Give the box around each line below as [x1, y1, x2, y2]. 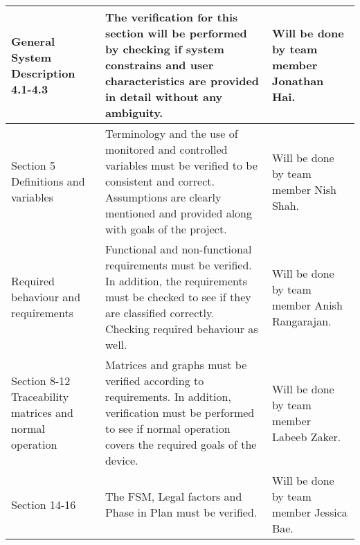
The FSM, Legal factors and [105, 488, 242, 504]
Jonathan [271, 73, 324, 89]
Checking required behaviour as [105, 321, 258, 337]
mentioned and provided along [105, 205, 253, 221]
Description [11, 64, 75, 81]
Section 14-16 [11, 496, 76, 512]
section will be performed [105, 25, 247, 41]
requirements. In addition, [105, 388, 231, 404]
